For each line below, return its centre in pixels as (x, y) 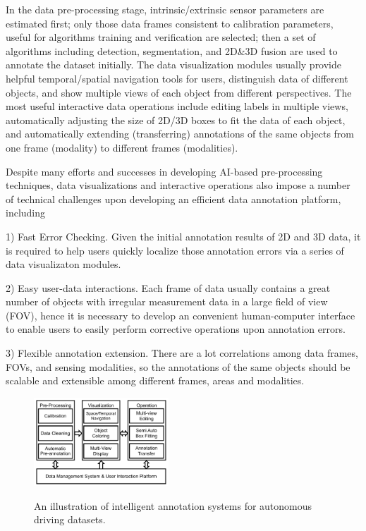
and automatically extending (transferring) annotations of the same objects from (180, 134)
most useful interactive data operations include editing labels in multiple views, (177, 106)
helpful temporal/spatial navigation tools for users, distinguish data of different (177, 78)
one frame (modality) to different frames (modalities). (122, 147)
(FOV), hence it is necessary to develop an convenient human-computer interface (181, 315)
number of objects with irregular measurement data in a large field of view (167, 301)
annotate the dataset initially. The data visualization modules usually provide (174, 65)
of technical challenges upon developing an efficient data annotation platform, (173, 199)
